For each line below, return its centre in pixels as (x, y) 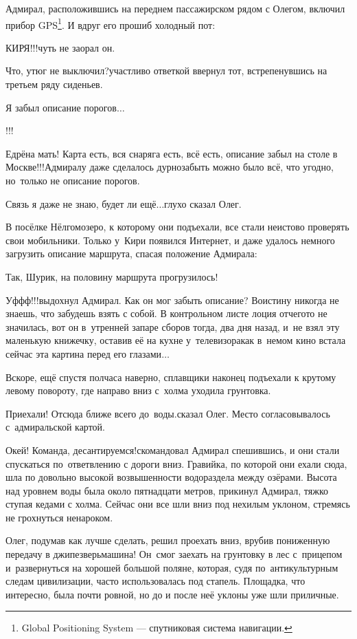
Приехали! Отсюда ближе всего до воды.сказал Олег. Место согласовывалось (168, 413)
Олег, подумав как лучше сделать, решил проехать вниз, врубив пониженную (168, 540)
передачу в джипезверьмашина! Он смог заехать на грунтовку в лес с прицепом (174, 554)
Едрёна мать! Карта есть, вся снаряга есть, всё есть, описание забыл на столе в (172, 153)
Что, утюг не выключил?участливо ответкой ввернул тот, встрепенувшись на (166, 71)
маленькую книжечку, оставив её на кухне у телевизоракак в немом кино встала (176, 340)
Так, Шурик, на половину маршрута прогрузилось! (112, 276)
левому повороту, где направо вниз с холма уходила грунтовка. (138, 390)
